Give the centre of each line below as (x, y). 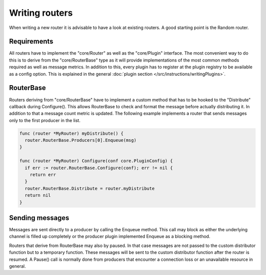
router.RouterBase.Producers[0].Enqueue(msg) (81, 140)
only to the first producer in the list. (45, 120)
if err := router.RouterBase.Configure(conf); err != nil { (99, 168)
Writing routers (41, 13)
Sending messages (39, 218)
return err (43, 175)
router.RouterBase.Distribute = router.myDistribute (90, 188)
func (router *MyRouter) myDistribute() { (71, 133)
